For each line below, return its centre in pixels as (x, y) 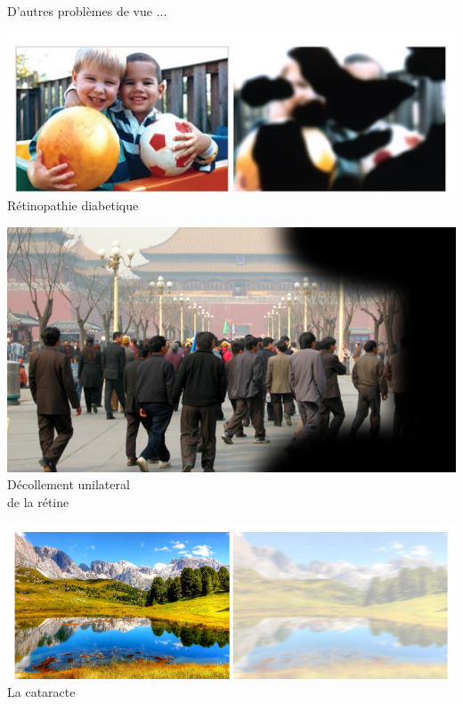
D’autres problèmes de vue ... (87, 11)
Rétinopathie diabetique (73, 205)
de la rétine (38, 502)
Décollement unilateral (69, 484)
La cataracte (41, 691)
